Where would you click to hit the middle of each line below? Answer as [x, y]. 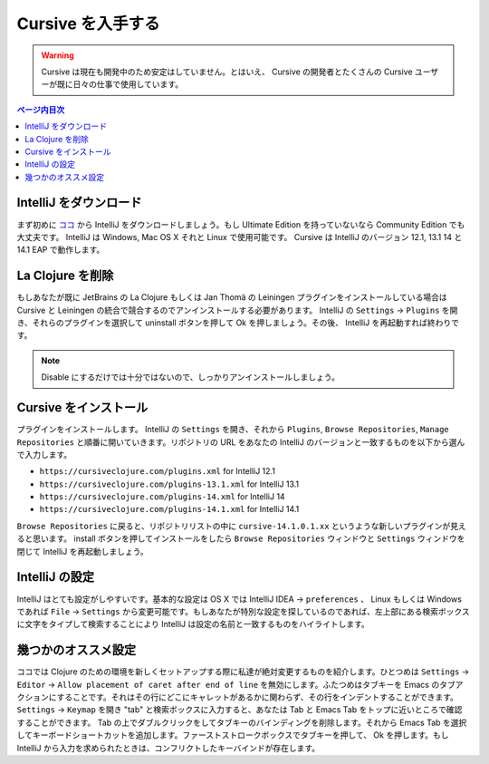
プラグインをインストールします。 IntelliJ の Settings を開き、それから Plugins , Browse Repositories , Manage [233, 430]
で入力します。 [44, 454]
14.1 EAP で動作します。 [61, 250]
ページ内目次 [41, 110]
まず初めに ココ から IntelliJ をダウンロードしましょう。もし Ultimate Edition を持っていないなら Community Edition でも [241, 224]
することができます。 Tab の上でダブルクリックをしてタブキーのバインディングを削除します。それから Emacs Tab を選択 [242, 722]
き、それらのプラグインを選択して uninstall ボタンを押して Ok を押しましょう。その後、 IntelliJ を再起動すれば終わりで [238, 323]
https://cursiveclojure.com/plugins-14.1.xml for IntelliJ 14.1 [169, 509]
